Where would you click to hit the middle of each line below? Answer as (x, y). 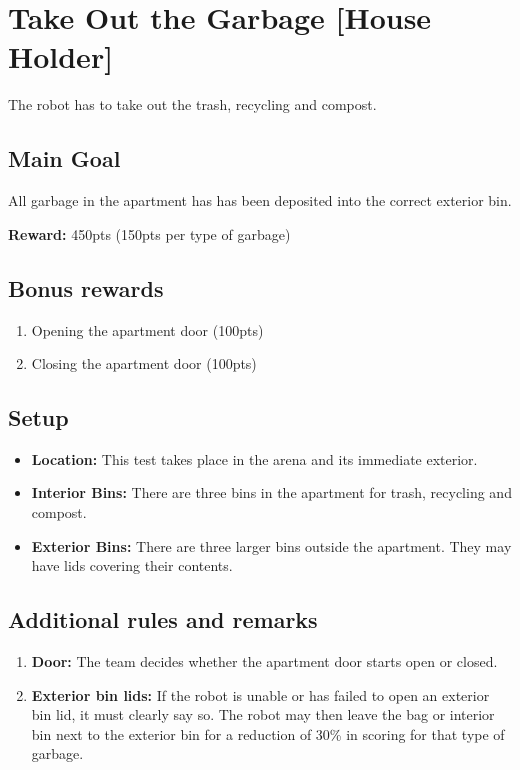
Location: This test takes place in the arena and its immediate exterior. (254, 458)
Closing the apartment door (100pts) (144, 363)
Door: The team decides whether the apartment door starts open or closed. (264, 661)
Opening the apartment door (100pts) (147, 329)
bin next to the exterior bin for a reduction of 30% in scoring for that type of (268, 733)
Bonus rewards (86, 287)
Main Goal (64, 158)
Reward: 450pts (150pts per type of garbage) (149, 233)
